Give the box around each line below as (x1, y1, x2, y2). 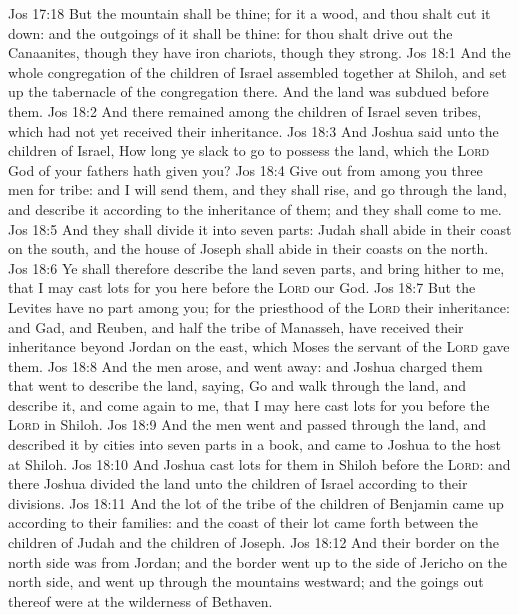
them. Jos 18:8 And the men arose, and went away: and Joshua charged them (8, 355, 483, 376)
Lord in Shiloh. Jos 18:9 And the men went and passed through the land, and (8, 414, 487, 435)
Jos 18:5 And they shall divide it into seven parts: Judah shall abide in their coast (8, 218, 512, 239)
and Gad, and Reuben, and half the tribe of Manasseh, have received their (8, 316, 464, 337)
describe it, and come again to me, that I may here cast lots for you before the (8, 394, 490, 415)
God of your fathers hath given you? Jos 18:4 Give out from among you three (8, 159, 483, 180)
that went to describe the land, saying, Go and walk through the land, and (8, 375, 467, 396)
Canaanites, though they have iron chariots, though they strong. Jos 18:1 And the (8, 42, 511, 63)
